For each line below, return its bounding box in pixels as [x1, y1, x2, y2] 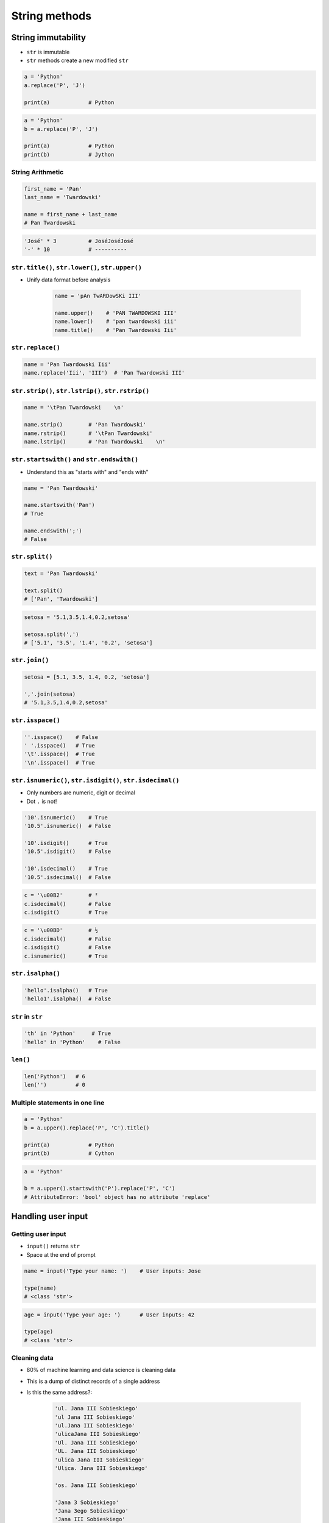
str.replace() [11, 344, 61, 352]
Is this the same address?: [26, 1389, 93, 1396]
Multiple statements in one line [11, 1098, 105, 1107]
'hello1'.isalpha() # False [24, 995, 111, 1002]
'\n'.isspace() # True [24, 759, 96, 766]
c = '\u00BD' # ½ [24, 927, 99, 934]
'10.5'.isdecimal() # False [24, 874, 111, 880]
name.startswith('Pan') [24, 501, 96, 509]
